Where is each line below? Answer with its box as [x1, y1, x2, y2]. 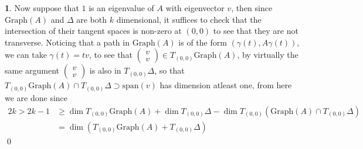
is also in [89, 64, 121, 77]
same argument [5, 64, 60, 77]
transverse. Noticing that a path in [5, 36, 130, 48]
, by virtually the [237, 48, 298, 61]
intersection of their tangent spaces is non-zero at [5, 25, 182, 37]
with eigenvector [165, 2, 225, 13]
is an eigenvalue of [89, 2, 154, 13]
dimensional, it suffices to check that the [116, 13, 262, 25]
